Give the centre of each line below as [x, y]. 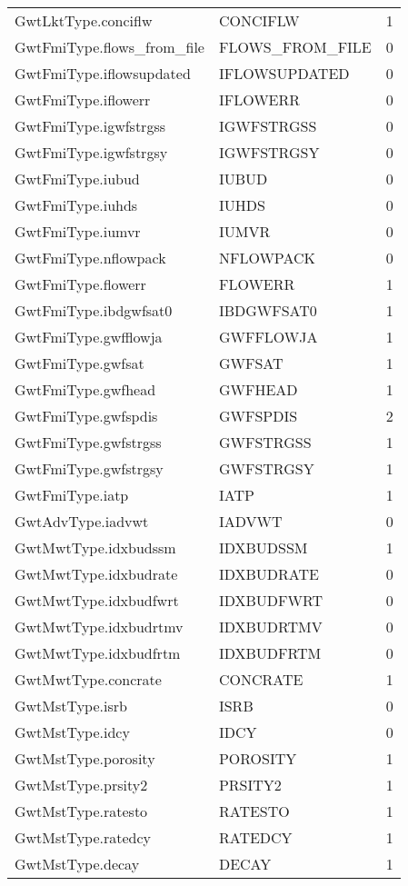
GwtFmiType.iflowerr [83, 100]
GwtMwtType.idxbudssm [95, 548]
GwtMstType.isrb [71, 706]
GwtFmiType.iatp [72, 495]
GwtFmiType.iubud [77, 179]
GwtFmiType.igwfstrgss [90, 126]
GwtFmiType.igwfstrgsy [91, 152]
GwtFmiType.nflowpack [90, 258]
